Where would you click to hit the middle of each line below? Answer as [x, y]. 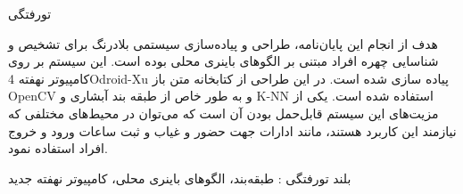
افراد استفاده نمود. [58, 148]
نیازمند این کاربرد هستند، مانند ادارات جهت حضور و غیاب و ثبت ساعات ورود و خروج [232, 130]
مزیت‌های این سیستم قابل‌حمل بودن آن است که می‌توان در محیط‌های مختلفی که [223, 113]
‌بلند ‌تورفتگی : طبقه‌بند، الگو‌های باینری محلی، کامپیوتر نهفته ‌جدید [180, 178]
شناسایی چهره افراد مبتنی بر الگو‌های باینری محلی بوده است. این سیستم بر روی [223, 61]
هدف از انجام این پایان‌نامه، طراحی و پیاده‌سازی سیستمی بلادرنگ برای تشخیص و [223, 43]
